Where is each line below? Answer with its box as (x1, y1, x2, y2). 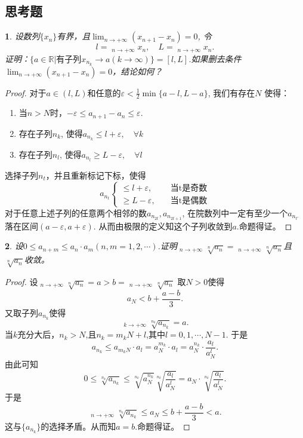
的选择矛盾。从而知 (41, 419, 116, 432)
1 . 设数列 (5, 30, 40, 42)
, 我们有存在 (208, 86, 255, 99)
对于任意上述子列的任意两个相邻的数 (5, 206, 147, 219)
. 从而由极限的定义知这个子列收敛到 (93, 219, 233, 232)
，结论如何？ (112, 65, 163, 77)
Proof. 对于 (5, 86, 47, 99)
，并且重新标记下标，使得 (45, 169, 146, 181)
